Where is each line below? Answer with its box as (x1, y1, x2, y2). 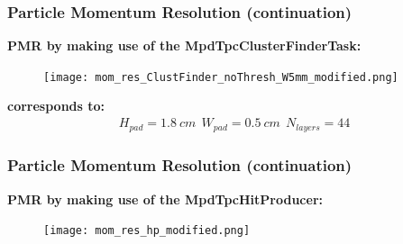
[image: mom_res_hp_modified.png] (43, 224, 251, 238)
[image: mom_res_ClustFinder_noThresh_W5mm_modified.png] (43, 70, 398, 84)
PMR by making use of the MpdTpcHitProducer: (7, 189, 323, 208)
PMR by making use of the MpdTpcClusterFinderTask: (7, 36, 362, 55)
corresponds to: (7, 96, 105, 115)
